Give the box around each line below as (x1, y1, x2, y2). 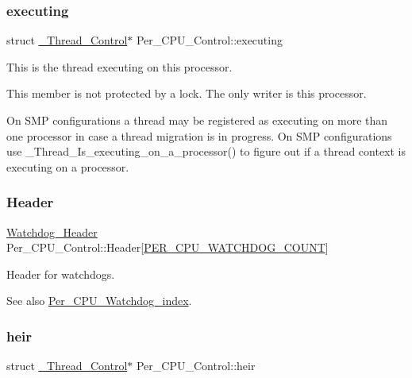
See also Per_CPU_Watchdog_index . (6, 292, 192, 309)
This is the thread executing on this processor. (6, 58, 233, 75)
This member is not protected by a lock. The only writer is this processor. (6, 85, 367, 102)
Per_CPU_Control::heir (136, 357, 256, 374)
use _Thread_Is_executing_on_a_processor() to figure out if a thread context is (6, 143, 406, 160)
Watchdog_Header (6, 223, 98, 240)
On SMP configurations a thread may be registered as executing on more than (6, 112, 388, 128)
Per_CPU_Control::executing (136, 32, 283, 48)
